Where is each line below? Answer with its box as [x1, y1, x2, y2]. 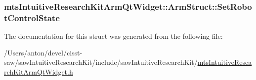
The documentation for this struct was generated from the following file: [4, 31, 223, 41]
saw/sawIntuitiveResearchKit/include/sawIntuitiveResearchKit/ [4, 57, 198, 67]
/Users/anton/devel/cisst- [4, 47, 83, 57]
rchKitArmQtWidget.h [4, 66, 73, 77]
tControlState [4, 11, 60, 24]
